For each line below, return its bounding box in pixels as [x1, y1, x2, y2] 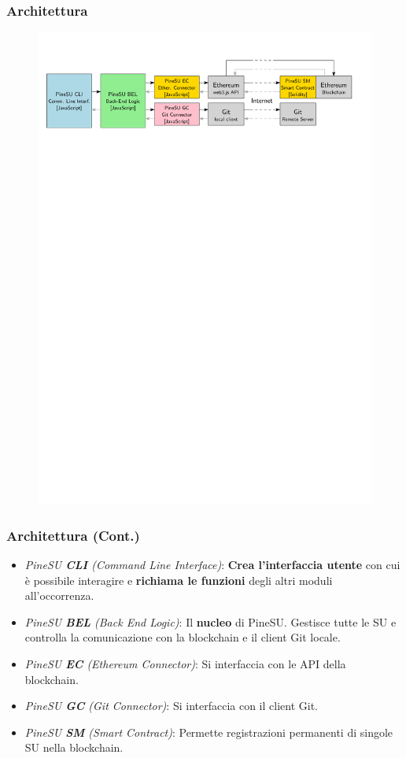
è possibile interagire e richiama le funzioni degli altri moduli [24, 571, 333, 588]
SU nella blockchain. [24, 739, 124, 756]
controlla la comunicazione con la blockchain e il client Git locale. [24, 629, 341, 645]
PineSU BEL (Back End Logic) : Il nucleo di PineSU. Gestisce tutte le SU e [24, 613, 397, 630]
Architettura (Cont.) [6, 525, 140, 545]
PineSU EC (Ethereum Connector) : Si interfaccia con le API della [24, 655, 346, 671]
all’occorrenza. [24, 587, 94, 604]
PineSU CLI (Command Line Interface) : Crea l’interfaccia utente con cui [24, 556, 400, 572]
